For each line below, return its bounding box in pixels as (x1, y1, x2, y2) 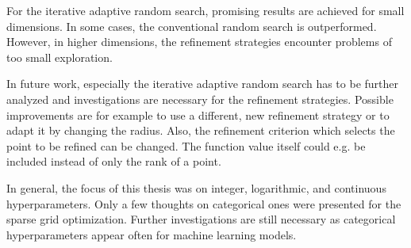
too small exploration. (6, 48, 113, 65)
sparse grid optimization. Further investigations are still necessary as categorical (6, 211, 396, 227)
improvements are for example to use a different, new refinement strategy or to (6, 106, 390, 123)
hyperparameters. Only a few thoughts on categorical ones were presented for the (6, 195, 401, 212)
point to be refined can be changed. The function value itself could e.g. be (6, 137, 366, 154)
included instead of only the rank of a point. (6, 153, 221, 170)
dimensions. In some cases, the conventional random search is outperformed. (6, 17, 377, 34)
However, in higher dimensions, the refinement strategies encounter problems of (6, 33, 392, 50)
